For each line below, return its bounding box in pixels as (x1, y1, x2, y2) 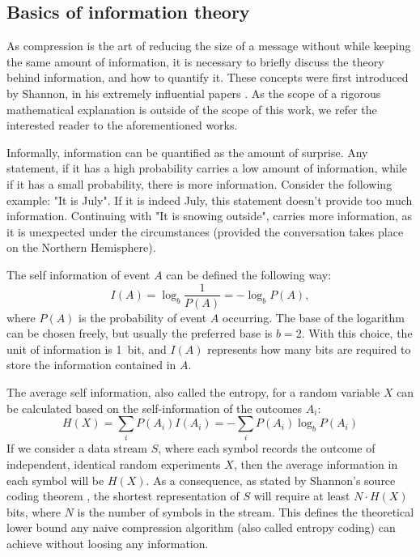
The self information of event (6, 266, 151, 283)
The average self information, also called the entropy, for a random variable (6, 383, 380, 400)
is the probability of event (78, 308, 207, 325)
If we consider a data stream (6, 440, 148, 457)
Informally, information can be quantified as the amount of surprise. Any (6, 143, 368, 160)
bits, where (6, 503, 62, 520)
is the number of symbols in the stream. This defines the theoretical (77, 503, 414, 520)
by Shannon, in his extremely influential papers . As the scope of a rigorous (6, 84, 381, 101)
